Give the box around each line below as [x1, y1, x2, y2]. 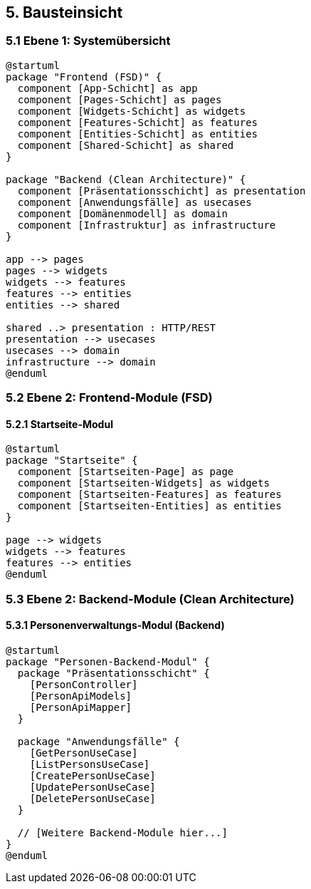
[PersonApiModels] [29, 690, 132, 702]
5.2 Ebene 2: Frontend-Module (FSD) [6, 390, 213, 405]
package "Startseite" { [6, 454, 138, 467]
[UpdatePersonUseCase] [29, 781, 156, 793]
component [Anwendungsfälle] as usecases [17, 196, 252, 208]
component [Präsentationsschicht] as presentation [17, 184, 306, 197]
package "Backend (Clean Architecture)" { [6, 173, 246, 185]
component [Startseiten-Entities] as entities [17, 500, 282, 512]
